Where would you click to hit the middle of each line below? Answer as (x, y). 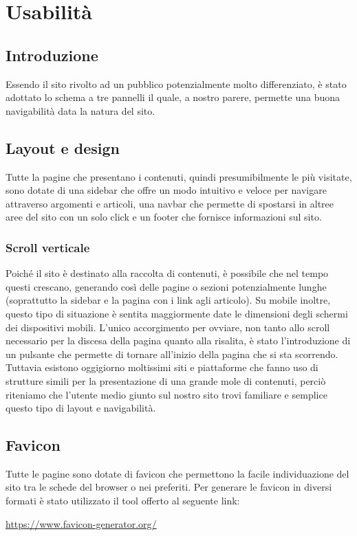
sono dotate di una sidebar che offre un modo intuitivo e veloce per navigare (166, 190)
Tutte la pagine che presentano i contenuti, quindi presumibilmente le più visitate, (179, 176)
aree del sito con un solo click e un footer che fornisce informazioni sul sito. (164, 217)
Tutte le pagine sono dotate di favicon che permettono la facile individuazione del (177, 473)
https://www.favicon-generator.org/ (81, 523)
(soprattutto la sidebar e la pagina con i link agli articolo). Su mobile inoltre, (168, 300)
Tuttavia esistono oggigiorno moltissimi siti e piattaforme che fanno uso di (162, 367)
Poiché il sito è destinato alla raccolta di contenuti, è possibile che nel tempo (167, 273)
